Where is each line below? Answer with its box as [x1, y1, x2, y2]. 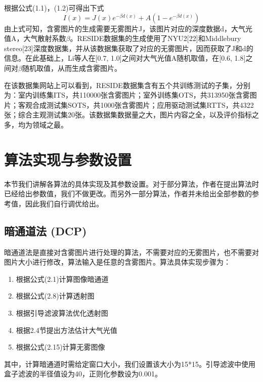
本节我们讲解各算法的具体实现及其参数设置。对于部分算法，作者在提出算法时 [4, 178, 259, 189]
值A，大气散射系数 [4, 33, 66, 44]
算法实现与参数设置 [4, 149, 132, 169]
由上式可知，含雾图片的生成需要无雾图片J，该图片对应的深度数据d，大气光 [4, 23, 252, 33]
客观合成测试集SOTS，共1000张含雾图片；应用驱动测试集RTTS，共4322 [18, 99, 254, 110]
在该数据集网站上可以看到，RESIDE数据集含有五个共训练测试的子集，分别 [4, 79, 250, 90]
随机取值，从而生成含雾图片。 [22, 62, 121, 73]
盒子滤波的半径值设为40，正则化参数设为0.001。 [4, 368, 162, 379]
